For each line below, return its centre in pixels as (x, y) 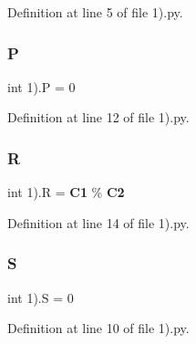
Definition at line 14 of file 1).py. (98, 222)
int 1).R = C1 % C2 (66, 192)
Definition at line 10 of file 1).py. (98, 328)
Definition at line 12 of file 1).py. (98, 117)
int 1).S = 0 (41, 297)
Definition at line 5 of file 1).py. (95, 12)
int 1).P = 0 (41, 86)
